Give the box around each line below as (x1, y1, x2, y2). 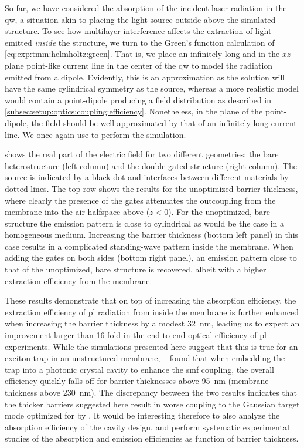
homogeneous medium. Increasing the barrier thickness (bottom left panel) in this (5, 228, 299, 241)
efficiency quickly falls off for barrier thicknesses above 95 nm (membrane (5, 375, 269, 387)
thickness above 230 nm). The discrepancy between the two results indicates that (5, 386, 298, 398)
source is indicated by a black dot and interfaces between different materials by (5, 171, 289, 183)
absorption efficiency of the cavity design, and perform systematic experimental (5, 420, 289, 433)
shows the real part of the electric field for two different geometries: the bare (5, 148, 279, 160)
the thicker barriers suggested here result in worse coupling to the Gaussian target (5, 398, 300, 410)
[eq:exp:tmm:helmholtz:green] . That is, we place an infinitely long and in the (5, 48, 280, 60)
